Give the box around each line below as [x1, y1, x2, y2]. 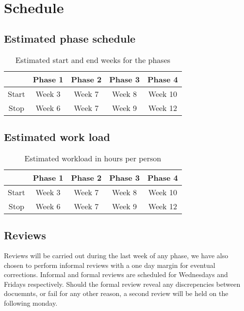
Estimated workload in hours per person [24, 152, 162, 164]
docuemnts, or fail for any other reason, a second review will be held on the [4, 288, 228, 298]
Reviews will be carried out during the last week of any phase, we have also [4, 250, 228, 260]
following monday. [4, 297, 58, 308]
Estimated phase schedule [4, 31, 136, 46]
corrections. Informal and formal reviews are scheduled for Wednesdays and [4, 269, 228, 280]
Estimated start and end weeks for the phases [15, 54, 171, 65]
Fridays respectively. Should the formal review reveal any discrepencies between [4, 279, 241, 289]
